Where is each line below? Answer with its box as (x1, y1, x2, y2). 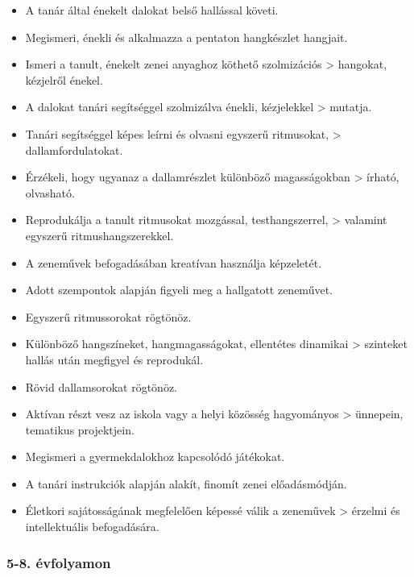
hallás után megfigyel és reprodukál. (25, 351, 204, 367)
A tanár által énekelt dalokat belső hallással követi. (25, 2, 279, 18)
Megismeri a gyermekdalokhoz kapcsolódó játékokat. (25, 448, 285, 465)
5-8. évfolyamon (6, 552, 111, 572)
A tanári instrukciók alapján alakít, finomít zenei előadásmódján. (25, 475, 347, 492)
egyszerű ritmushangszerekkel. (25, 226, 174, 243)
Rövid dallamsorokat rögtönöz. (25, 378, 177, 395)
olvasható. (25, 184, 75, 201)
